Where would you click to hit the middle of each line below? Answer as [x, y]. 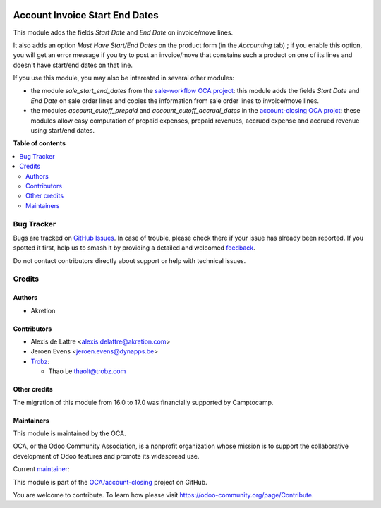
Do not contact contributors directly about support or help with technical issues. [129, 260]
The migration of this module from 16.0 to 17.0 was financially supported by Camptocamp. [143, 402]
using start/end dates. [63, 131]
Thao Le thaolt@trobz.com [87, 371]
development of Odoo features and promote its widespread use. [106, 456]
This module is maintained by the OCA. [69, 433]
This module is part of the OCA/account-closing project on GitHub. [110, 482]
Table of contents [40, 143]
